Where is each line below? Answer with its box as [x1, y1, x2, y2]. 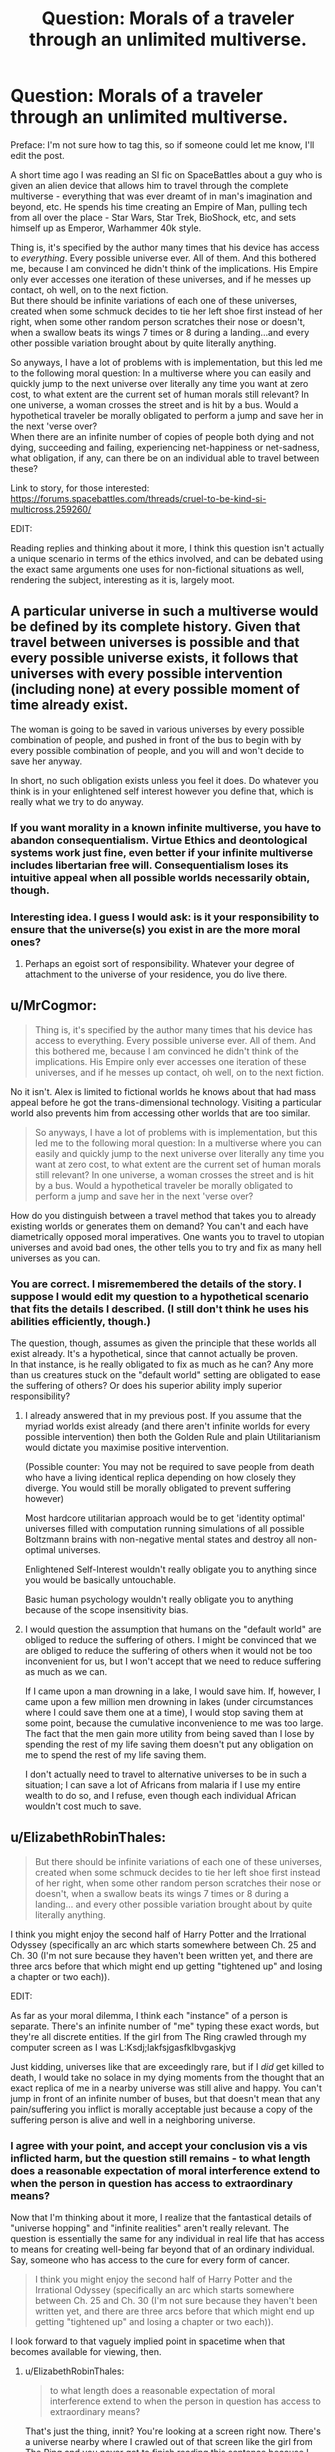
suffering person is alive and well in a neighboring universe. [10, 2113, 256, 2126]
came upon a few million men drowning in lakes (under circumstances [24, 1696, 314, 1708]
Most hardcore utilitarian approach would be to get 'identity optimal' [24, 1512, 306, 1524]
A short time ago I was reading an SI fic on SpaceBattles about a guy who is [10, 168, 323, 181]
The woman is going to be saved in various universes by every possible [10, 723, 305, 735]
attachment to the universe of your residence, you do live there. [24, 968, 288, 980]
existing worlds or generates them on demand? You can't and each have [10, 1220, 309, 1232]
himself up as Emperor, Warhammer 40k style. [10, 222, 202, 234]
